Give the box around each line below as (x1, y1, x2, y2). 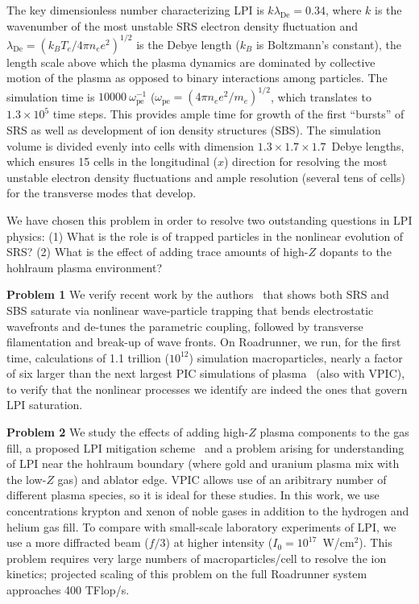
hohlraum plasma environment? (6, 259, 163, 275)
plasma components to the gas (259, 424, 409, 441)
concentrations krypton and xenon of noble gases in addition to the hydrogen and (6, 503, 409, 519)
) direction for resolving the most (224, 153, 388, 170)
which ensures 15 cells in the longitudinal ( (6, 153, 218, 170)
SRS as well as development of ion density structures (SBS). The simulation (6, 121, 381, 138)
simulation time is (6, 88, 95, 105)
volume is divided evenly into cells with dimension (6, 137, 255, 154)
